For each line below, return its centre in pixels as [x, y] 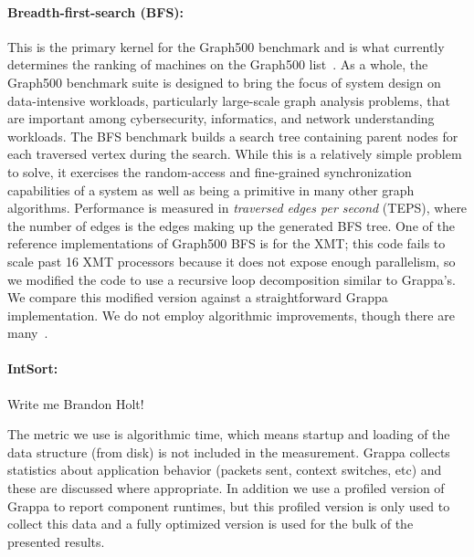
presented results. [56, 541]
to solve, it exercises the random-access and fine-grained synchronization [210, 171]
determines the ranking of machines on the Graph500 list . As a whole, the [218, 64]
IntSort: [33, 368]
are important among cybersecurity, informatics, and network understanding [221, 118]
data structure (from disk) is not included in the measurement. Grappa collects [229, 452]
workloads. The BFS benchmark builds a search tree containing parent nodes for [233, 136]
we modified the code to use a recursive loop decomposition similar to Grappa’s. [232, 279]
